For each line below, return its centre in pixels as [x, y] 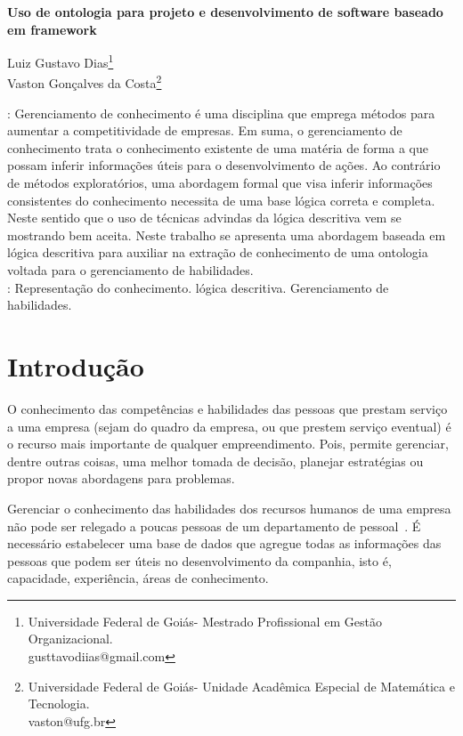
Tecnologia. [59, 704]
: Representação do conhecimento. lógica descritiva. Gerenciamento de [198, 287]
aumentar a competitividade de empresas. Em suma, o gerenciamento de [205, 130]
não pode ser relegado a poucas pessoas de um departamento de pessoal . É [214, 526]
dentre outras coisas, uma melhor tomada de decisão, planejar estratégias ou [215, 461]
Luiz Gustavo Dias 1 [61, 61]
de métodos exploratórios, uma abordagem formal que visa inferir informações [220, 183]
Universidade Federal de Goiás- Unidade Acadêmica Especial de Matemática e [241, 686]
